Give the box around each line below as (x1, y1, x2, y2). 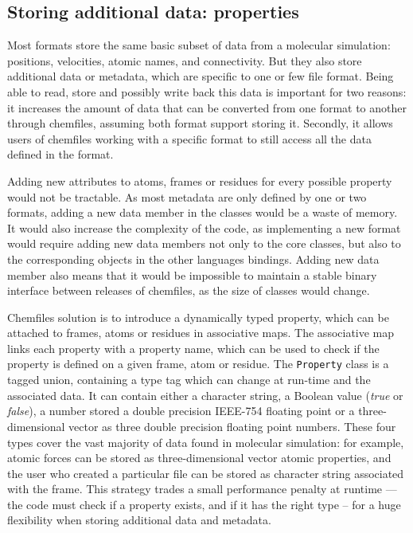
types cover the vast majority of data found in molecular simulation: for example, (7, 433, 404, 450)
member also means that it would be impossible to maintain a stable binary (7, 266, 377, 283)
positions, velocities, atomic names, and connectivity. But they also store (7, 52, 362, 69)
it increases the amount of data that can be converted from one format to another (7, 99, 407, 116)
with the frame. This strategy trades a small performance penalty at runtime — (7, 480, 397, 497)
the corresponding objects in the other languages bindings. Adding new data (7, 250, 380, 267)
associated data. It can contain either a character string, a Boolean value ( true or (7, 386, 403, 403)
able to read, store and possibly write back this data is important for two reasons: (7, 83, 407, 100)
